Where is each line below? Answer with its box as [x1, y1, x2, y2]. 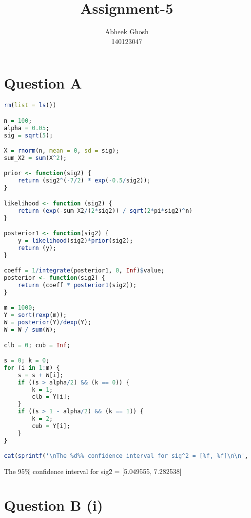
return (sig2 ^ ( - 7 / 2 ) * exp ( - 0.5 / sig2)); [18, 177, 151, 184]
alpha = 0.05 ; [4, 124, 50, 132]
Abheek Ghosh [105, 26, 149, 37]
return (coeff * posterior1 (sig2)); [18, 281, 137, 289]
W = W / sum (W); [4, 326, 57, 333]
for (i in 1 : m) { [4, 364, 60, 371]
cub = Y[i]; [32, 422, 71, 429]
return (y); [18, 244, 57, 251]
